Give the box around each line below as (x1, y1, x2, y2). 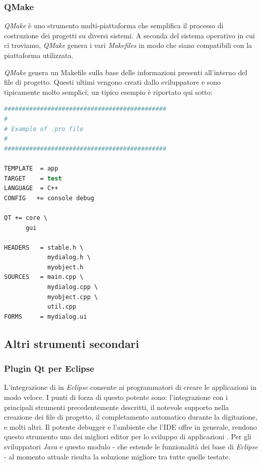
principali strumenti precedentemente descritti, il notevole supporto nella (4, 401, 229, 412)
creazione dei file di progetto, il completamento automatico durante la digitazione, (4, 412, 257, 422)
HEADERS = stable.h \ (4, 244, 84, 251)
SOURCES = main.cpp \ (4, 273, 84, 281)
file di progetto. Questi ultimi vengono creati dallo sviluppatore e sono (4, 77, 221, 87)
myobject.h (47, 263, 84, 271)
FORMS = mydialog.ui (4, 313, 87, 320)
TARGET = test (4, 175, 62, 182)
